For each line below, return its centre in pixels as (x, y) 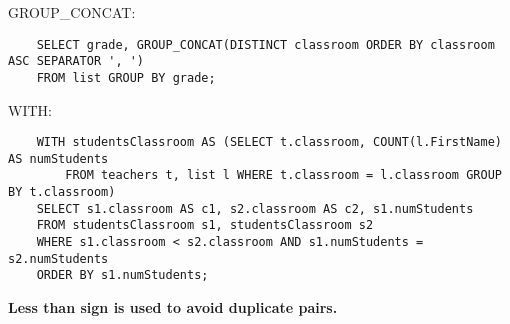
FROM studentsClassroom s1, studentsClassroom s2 (205, 225)
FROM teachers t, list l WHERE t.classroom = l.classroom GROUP (283, 175)
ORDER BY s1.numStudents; (122, 275)
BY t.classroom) (62, 192)
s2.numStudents (58, 258)
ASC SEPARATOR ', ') (76, 61)
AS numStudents (58, 158)
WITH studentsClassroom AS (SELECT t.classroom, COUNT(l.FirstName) (269, 142)
